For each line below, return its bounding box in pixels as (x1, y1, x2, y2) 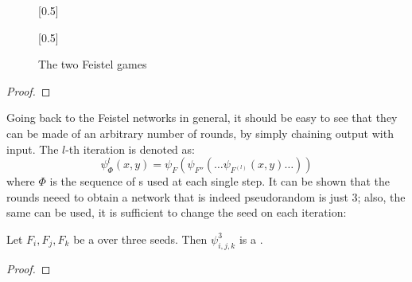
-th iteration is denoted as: (65, 140, 195, 157)
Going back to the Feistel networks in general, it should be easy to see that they (6, 109, 398, 126)
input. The (6, 140, 59, 157)
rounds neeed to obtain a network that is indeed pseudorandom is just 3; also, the (6, 188, 406, 205)
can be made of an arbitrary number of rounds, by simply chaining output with (6, 124, 394, 141)
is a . (239, 230, 263, 247)
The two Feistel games (38, 56, 147, 72)
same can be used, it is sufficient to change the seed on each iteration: (6, 204, 347, 221)
